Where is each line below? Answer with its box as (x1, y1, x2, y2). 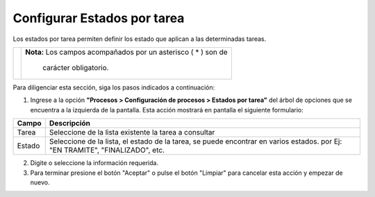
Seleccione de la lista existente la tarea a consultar (49, 128, 215, 137)
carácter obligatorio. (42, 62, 109, 72)
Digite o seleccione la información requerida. (30, 159, 159, 167)
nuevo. (30, 178, 50, 187)
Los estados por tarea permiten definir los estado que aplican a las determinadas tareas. (12, 35, 267, 43)
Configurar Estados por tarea (12, 10, 185, 26)
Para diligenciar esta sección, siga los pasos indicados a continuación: (12, 83, 215, 92)
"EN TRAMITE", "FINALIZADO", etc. (49, 146, 165, 155)
